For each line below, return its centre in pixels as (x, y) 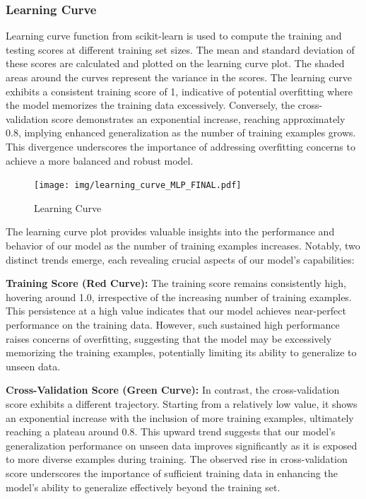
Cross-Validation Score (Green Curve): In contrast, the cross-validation (173, 390)
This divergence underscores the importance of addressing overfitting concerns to (181, 146)
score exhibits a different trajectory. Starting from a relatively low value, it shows (182, 403)
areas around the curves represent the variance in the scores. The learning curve (179, 77)
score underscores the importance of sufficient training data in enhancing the (172, 472)
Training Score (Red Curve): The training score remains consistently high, (176, 283)
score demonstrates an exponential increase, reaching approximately (198, 118)
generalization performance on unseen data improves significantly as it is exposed (182, 445)
